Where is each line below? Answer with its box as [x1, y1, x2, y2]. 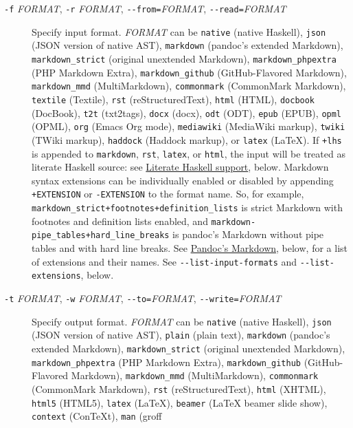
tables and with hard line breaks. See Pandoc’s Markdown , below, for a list [32, 241, 348, 255]
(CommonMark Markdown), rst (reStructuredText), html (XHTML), [32, 381, 326, 396]
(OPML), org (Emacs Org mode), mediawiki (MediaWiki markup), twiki [32, 119, 345, 133]
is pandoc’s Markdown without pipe [172, 227, 324, 242]
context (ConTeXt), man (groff [32, 409, 162, 423]
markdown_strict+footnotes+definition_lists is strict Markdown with [32, 200, 343, 215]
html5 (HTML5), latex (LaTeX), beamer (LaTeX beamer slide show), [32, 395, 328, 409]
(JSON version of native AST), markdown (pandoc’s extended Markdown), [32, 38, 343, 52]
